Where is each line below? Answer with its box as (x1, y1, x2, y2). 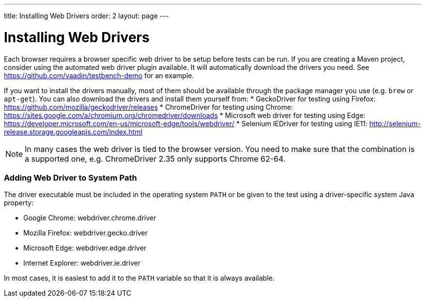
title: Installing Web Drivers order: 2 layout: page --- (4, 12, 169, 20)
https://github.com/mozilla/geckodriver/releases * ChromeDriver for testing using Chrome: (4, 102, 293, 111)
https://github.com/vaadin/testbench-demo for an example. (4, 71, 194, 80)
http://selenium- (369, 119, 421, 128)
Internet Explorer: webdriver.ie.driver (23, 259, 141, 268)
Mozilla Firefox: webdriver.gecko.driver (23, 229, 148, 237)
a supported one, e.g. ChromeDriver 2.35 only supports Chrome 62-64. (25, 153, 286, 164)
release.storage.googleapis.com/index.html (4, 127, 143, 136)
